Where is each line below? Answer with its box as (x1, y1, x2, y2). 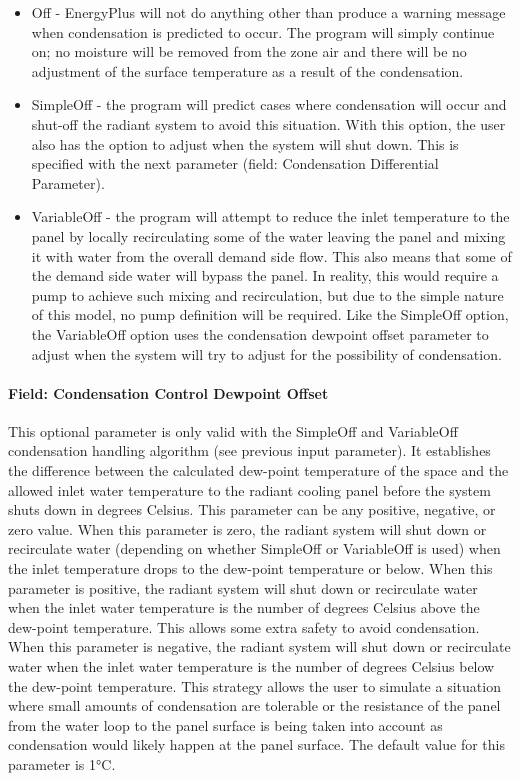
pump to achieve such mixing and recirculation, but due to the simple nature (31, 284, 504, 305)
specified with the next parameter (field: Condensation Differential (31, 153, 439, 174)
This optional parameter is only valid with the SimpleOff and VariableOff (8, 420, 458, 441)
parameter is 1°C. (8, 753, 116, 774)
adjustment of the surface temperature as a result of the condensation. (31, 60, 464, 81)
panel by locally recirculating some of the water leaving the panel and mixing (31, 225, 506, 246)
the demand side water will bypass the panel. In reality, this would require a (31, 265, 499, 286)
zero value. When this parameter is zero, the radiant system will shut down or (8, 518, 487, 539)
